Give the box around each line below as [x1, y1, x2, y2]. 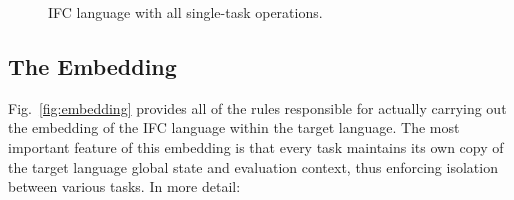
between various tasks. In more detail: [8, 176, 241, 197]
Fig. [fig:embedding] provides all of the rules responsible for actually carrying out [8, 97, 507, 118]
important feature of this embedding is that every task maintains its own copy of [8, 136, 504, 157]
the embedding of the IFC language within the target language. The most [8, 117, 460, 138]
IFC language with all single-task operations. [48, 2, 323, 22]
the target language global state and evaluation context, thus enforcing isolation [8, 156, 498, 177]
